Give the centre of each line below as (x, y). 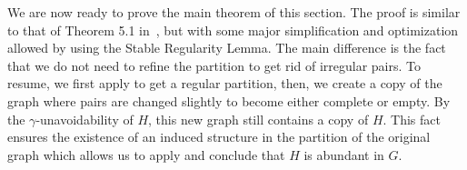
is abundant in (344, 154)
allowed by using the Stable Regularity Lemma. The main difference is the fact (227, 48)
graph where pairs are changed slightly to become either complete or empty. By (229, 100)
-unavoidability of (84, 119)
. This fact (412, 119)
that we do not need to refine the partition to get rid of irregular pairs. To (214, 65)
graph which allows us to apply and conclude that (146, 154)
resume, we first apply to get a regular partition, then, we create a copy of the (225, 83)
